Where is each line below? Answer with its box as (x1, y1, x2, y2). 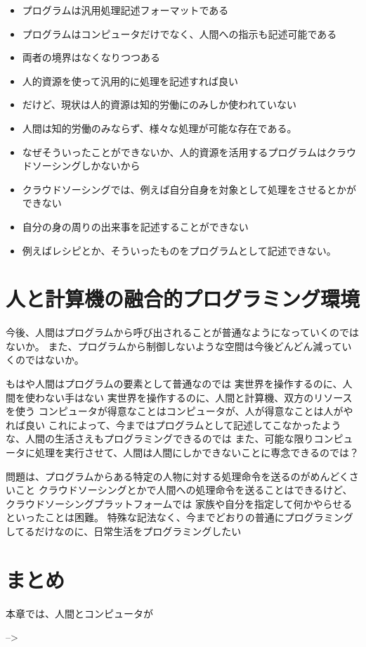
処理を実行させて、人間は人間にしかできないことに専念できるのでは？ (34, 445, 360, 459)
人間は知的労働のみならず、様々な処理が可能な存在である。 (22, 120, 297, 135)
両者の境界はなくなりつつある (22, 50, 160, 65)
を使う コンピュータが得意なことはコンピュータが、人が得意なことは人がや (6, 404, 353, 418)
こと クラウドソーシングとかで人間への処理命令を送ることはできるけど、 (15, 482, 353, 497)
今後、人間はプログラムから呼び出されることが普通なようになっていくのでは (6, 325, 359, 340)
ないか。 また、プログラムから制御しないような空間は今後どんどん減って (6, 338, 342, 353)
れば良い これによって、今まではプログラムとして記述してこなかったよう (6, 417, 341, 432)
